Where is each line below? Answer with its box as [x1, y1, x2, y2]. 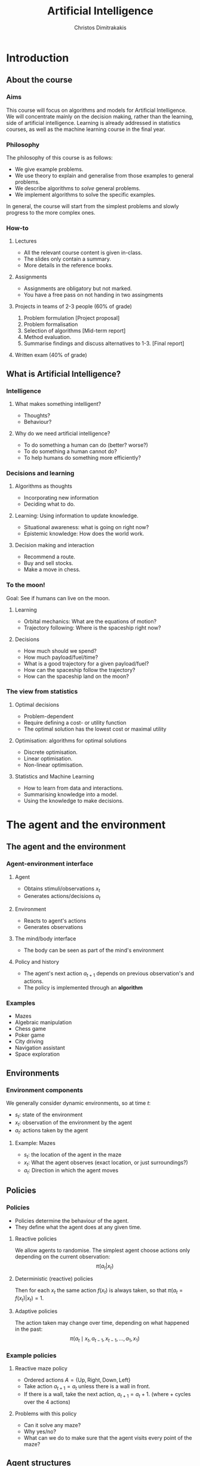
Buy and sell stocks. [23, 560, 73, 567]
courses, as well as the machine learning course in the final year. [6, 126, 166, 133]
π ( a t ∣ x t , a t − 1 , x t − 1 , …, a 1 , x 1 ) [69, 1334, 140, 1343]
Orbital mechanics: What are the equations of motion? [23, 618, 157, 625]
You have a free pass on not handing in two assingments [23, 291, 164, 298]
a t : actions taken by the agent [14, 1126, 88, 1135]
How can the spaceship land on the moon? [23, 673, 130, 680]
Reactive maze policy [14, 1365, 67, 1372]
